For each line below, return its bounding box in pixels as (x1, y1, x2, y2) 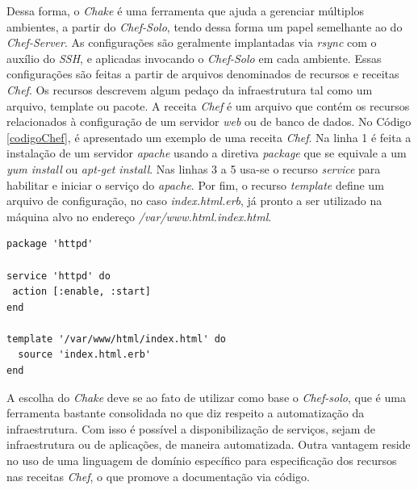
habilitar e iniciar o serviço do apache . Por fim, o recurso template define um (6, 176, 384, 193)
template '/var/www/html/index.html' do (6, 333, 227, 345)
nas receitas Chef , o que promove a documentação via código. (6, 467, 310, 484)
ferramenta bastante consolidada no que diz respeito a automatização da (6, 404, 365, 421)
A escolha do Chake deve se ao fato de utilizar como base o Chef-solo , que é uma (6, 388, 406, 405)
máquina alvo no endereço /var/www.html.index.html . (6, 207, 272, 224)
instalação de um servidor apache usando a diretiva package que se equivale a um (6, 144, 407, 161)
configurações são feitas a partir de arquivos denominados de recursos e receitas (6, 65, 399, 82)
